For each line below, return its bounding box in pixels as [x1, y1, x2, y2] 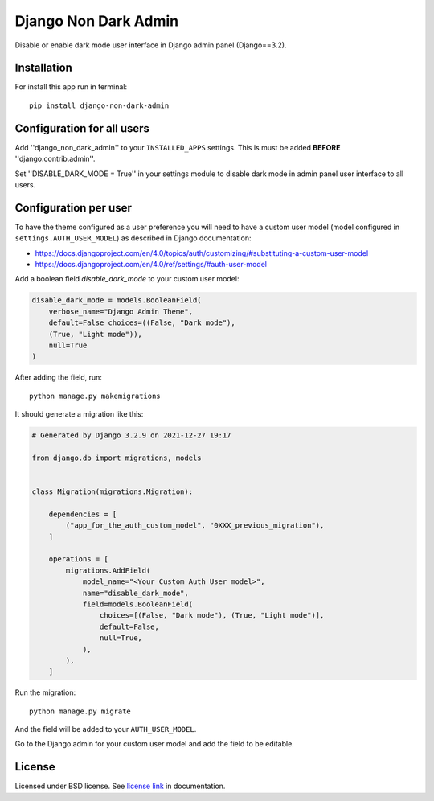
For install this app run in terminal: [14, 82, 128, 92]
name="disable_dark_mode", [82, 588, 189, 598]
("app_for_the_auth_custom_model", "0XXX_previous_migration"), [65, 521, 325, 530]
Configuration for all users [14, 121, 150, 135]
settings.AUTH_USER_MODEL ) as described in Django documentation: [14, 233, 252, 243]
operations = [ [48, 555, 108, 564]
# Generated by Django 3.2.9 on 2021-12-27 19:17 [31, 431, 231, 440]
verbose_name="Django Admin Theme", [48, 306, 193, 316]
